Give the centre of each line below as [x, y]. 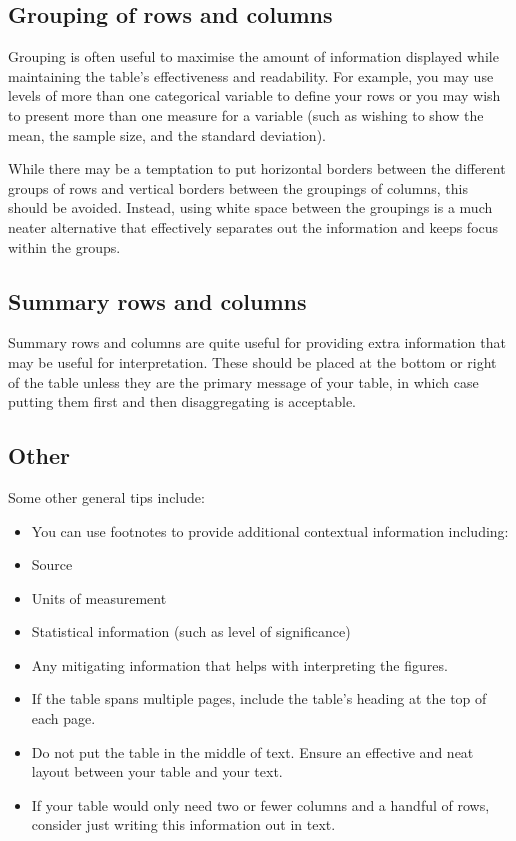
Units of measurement [99, 597]
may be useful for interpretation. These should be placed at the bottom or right [252, 361]
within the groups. [64, 246]
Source [52, 564]
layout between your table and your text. [157, 771]
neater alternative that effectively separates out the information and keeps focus [253, 226]
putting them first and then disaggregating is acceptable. [182, 401]
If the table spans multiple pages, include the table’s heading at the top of [259, 698]
